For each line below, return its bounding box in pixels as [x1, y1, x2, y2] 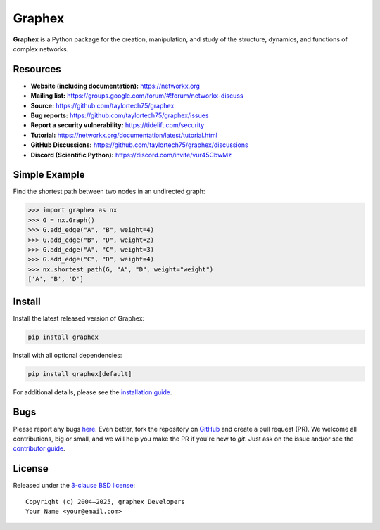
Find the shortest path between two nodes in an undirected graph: [13, 187, 205, 196]
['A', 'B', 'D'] [27, 275, 84, 283]
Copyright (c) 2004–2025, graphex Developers [25, 498, 186, 505]
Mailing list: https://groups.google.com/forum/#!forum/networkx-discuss [30, 91, 243, 100]
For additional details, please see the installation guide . [13, 387, 172, 396]
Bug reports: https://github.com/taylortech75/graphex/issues [30, 111, 209, 119]
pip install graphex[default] [27, 370, 132, 377]
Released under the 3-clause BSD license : [13, 481, 136, 490]
